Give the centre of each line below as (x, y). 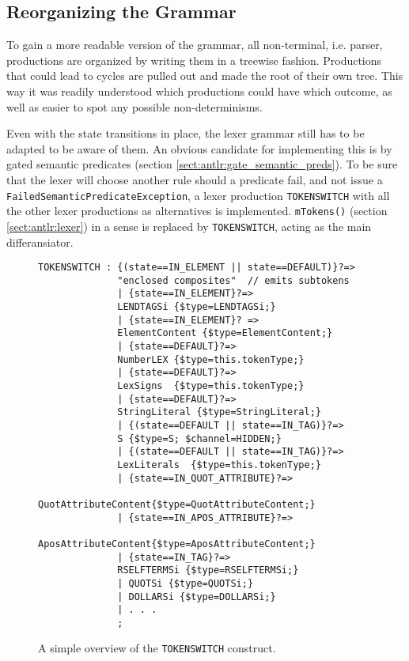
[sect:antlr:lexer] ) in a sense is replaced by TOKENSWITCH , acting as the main (189, 226)
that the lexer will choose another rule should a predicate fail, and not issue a (195, 179)
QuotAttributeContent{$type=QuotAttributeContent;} (177, 504)
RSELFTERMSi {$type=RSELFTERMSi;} (208, 570)
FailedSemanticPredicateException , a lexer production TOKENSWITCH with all (198, 195)
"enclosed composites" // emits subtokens (233, 280)
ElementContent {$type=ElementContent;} (225, 333)
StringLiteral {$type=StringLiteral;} (219, 412)
